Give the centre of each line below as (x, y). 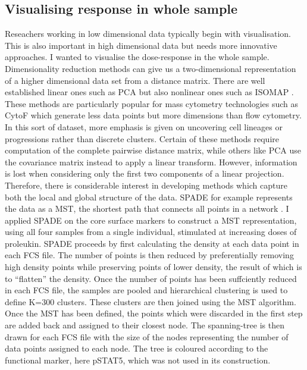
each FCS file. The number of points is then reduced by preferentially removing (149, 255)
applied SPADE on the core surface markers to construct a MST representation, (151, 220)
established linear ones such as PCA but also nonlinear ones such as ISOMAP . (149, 92)
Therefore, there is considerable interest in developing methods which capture (146, 185)
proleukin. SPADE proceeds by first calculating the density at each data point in (152, 243)
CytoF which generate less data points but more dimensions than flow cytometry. (153, 115)
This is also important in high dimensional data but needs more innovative (141, 45)
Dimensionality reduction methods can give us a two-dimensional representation (151, 68)
